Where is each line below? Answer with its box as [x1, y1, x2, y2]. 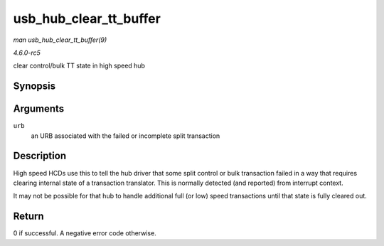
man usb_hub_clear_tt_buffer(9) [13, 36, 107, 44]
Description [13, 150, 67, 162]
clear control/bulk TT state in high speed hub [13, 61, 146, 70]
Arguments [13, 103, 65, 115]
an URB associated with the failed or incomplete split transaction [31, 132, 220, 140]
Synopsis [13, 80, 56, 92]
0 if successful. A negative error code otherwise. [13, 229, 156, 237]
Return [13, 210, 44, 223]
